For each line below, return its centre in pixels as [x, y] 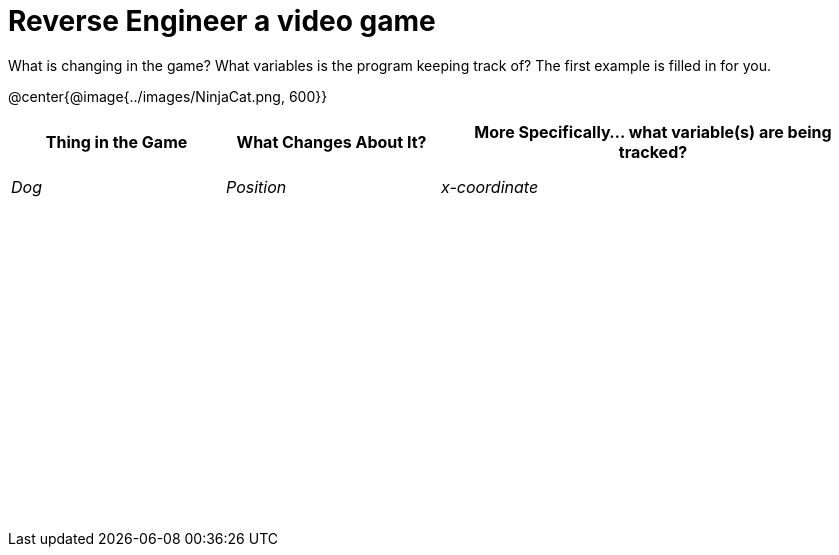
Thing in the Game [116, 141]
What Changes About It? [331, 141]
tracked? [653, 151]
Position [256, 186]
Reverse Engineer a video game [222, 21]
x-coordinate [490, 186]
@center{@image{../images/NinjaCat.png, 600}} [168, 96]
